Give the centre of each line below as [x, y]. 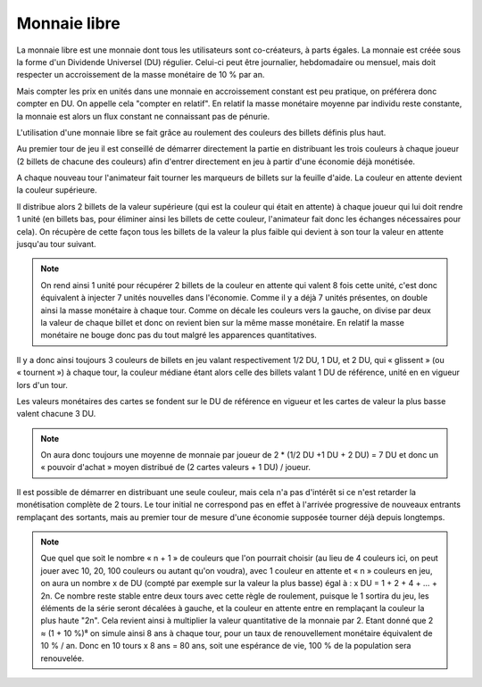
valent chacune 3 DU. [56, 414]
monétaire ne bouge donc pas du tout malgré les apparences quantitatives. [179, 335]
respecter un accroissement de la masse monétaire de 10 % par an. [141, 75]
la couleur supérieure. [57, 190]
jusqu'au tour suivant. [57, 244]
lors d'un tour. [42, 385]
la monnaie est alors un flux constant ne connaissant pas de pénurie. [143, 116]
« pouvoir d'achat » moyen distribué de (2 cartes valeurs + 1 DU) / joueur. [176, 468]
